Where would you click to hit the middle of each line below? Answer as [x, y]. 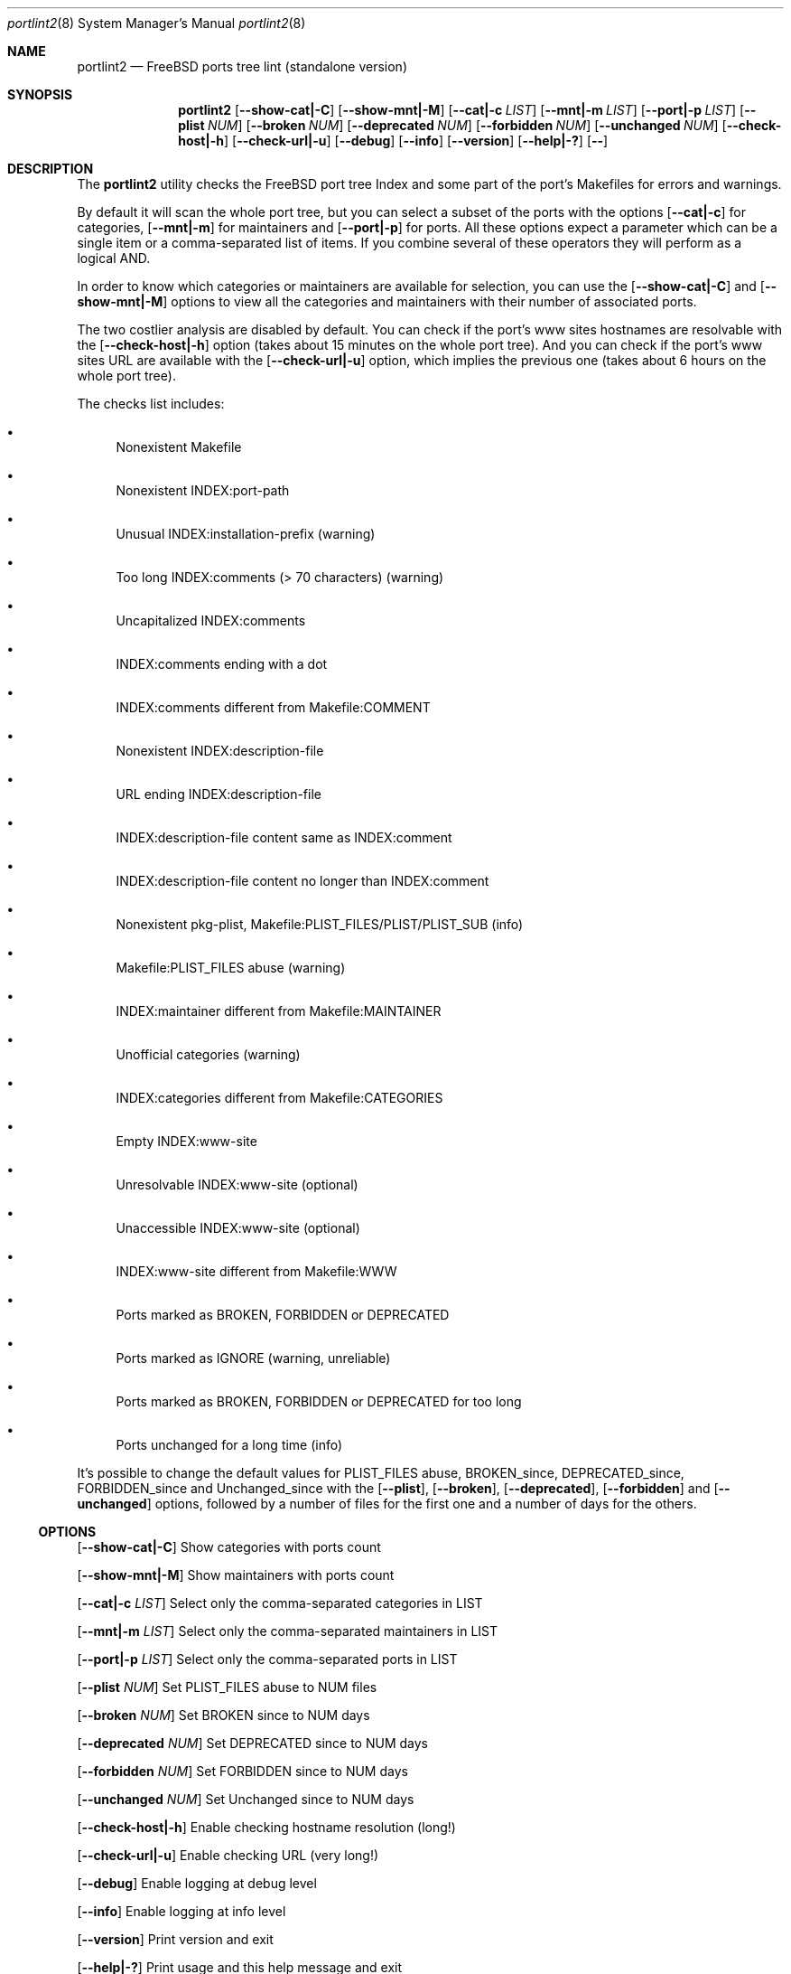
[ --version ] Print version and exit [175, 1939]
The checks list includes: [151, 404]
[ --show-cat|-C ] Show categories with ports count [229, 1547]
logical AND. [114, 258]
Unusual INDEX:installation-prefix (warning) [246, 534]
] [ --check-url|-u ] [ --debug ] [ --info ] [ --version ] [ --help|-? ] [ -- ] [416, 141]
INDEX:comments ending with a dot [222, 664]
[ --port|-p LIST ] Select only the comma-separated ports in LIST [267, 1659]
